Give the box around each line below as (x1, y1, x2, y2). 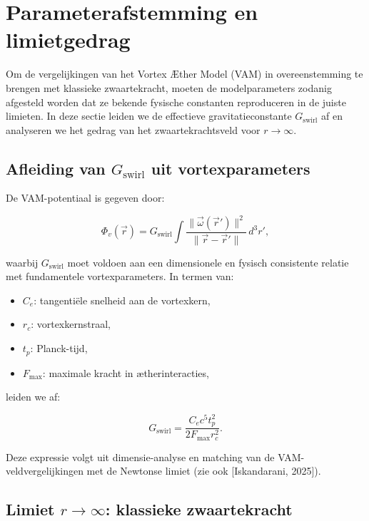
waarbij (6, 254, 39, 269)
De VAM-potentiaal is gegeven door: (6, 190, 165, 205)
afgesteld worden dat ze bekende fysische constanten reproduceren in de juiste (6, 94, 346, 109)
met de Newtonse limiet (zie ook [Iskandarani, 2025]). (86, 463, 321, 478)
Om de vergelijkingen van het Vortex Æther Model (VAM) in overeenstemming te (6, 66, 363, 81)
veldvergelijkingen (6, 463, 84, 478)
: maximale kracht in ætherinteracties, (42, 365, 209, 380)
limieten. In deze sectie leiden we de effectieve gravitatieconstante (6, 108, 292, 123)
